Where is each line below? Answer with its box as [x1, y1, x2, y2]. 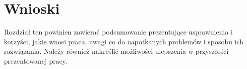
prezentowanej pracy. [4, 55, 67, 66]
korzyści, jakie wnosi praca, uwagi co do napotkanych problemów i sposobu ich [4, 36, 244, 46]
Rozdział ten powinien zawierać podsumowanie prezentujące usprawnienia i [4, 27, 233, 37]
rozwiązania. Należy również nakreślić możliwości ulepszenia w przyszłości [4, 46, 229, 56]
